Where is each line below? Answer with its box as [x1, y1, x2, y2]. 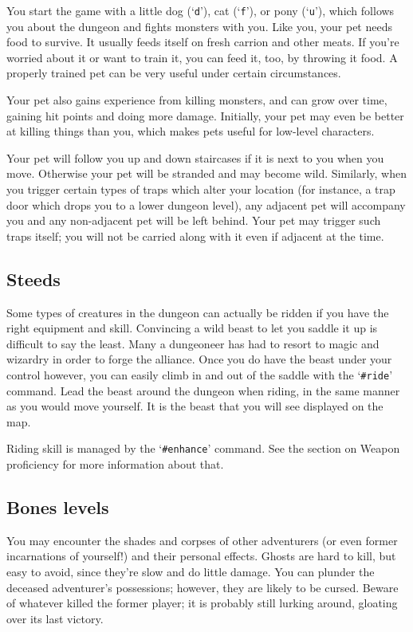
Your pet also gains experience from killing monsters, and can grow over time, [6, 92, 387, 108]
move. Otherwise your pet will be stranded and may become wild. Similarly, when [6, 165, 407, 182]
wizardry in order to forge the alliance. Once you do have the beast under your [6, 351, 392, 367]
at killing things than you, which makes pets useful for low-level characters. [6, 123, 375, 139]
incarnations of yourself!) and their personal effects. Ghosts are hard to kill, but [6, 548, 396, 564]
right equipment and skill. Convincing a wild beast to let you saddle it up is [6, 320, 378, 336]
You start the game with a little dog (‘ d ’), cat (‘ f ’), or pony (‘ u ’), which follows [6, 2, 395, 18]
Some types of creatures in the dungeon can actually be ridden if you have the [6, 304, 389, 320]
